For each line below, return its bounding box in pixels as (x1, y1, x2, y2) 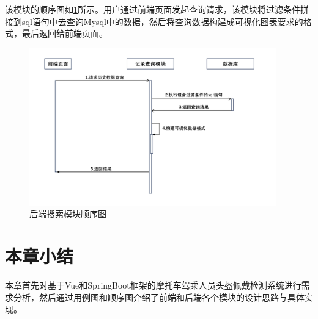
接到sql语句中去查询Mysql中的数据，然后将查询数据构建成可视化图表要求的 (5, 15, 303, 27)
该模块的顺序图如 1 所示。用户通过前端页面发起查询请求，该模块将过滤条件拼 (5, 3, 309, 15)
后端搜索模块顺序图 (29, 207, 106, 220)
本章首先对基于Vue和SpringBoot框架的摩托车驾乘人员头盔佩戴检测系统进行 (5, 279, 301, 292)
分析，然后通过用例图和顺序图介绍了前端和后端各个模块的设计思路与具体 (13, 290, 305, 303)
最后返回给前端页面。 (21, 27, 108, 40)
